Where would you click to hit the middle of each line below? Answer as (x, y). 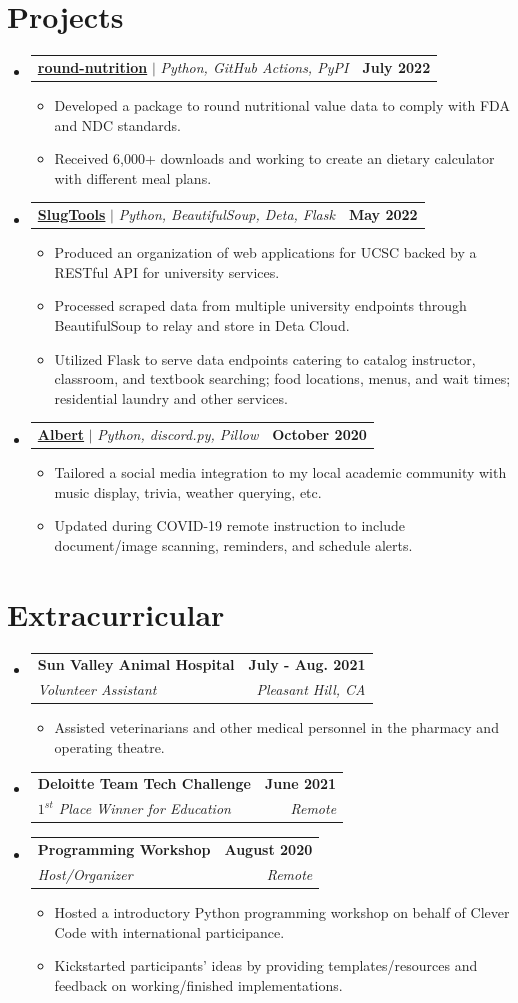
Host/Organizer (85, 873)
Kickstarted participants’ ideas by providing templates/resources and (266, 965)
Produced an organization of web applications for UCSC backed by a (265, 252)
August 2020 (268, 849)
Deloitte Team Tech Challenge (144, 783)
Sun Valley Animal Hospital (136, 664)
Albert (61, 434)
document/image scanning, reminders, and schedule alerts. (233, 544)
